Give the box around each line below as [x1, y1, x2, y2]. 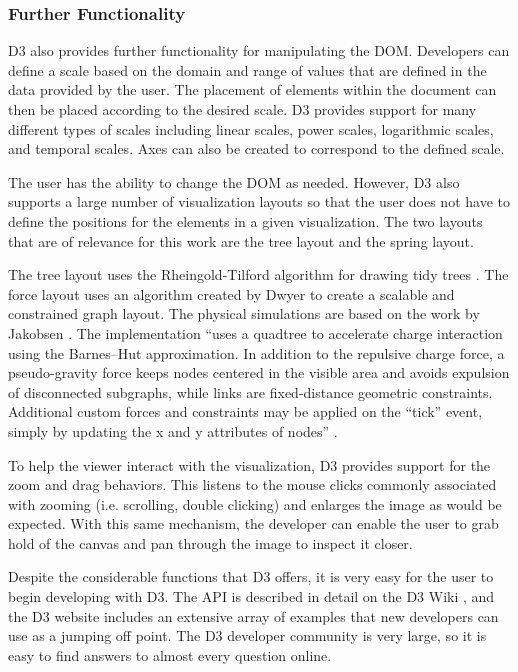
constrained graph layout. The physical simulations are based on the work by [8, 303, 480, 324]
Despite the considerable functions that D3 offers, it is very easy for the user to [8, 566, 494, 587]
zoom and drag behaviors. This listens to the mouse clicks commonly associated [8, 474, 497, 495]
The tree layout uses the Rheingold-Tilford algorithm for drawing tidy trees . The [8, 264, 509, 285]
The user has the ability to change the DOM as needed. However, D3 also [8, 171, 460, 192]
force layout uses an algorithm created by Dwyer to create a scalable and [8, 283, 455, 304]
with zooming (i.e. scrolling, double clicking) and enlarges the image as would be [8, 493, 502, 514]
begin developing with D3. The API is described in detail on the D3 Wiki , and [8, 586, 495, 607]
